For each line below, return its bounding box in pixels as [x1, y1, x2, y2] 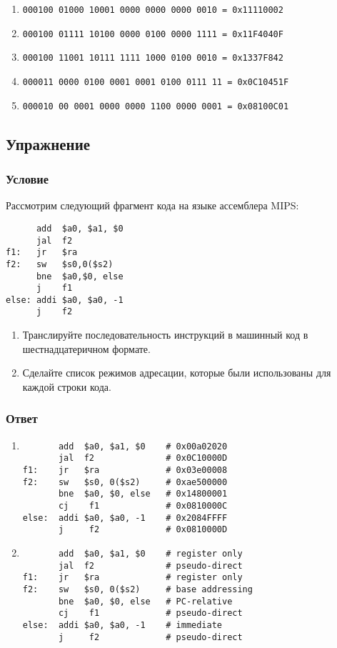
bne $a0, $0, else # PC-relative [58, 596, 233, 607]
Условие [6, 169, 49, 187]
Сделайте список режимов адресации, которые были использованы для [22, 365, 331, 380]
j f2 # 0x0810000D [58, 524, 228, 535]
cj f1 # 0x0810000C [58, 501, 228, 511]
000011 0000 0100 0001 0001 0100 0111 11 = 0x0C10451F [22, 76, 289, 87]
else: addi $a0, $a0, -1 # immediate [22, 619, 222, 630]
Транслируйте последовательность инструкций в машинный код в [22, 327, 308, 342]
